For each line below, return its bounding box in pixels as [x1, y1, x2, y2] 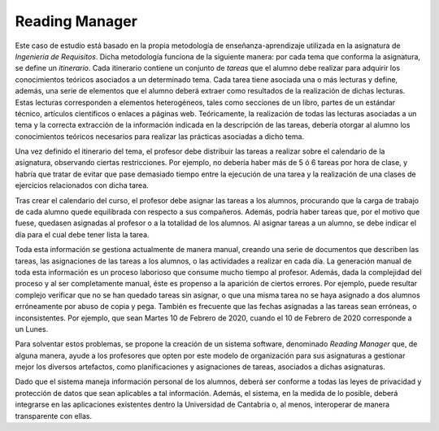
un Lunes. [15, 324, 49, 333]
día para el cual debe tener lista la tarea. [15, 229, 150, 239]
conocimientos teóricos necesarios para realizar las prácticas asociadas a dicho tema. [15, 131, 305, 141]
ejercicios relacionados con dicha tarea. [15, 181, 150, 190]
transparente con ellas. [15, 411, 93, 420]
